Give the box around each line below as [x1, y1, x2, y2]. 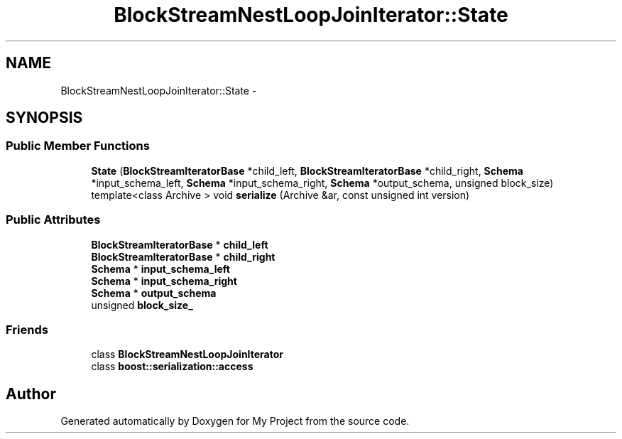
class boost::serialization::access [91, 360, 253, 373]
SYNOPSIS [6, 109, 83, 127]
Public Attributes [6, 212, 101, 227]
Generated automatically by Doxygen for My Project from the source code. [60, 415, 410, 428]
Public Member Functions [6, 139, 150, 153]
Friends [6, 322, 48, 337]
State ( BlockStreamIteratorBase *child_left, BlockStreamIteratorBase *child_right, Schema [91, 164, 523, 177]
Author [6, 384, 56, 403]
